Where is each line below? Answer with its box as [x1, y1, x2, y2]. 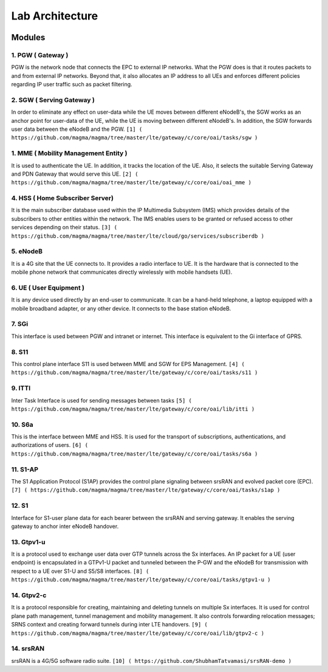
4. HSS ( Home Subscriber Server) [11, 194, 114, 203]
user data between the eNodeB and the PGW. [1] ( [11, 125, 143, 133]
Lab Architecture [11, 9, 98, 23]
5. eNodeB [11, 247, 43, 255]
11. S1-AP [11, 465, 39, 474]
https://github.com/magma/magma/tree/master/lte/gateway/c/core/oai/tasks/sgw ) [11, 134, 258, 141]
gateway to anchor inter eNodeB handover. [11, 522, 119, 530]
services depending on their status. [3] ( [11, 224, 118, 231]
